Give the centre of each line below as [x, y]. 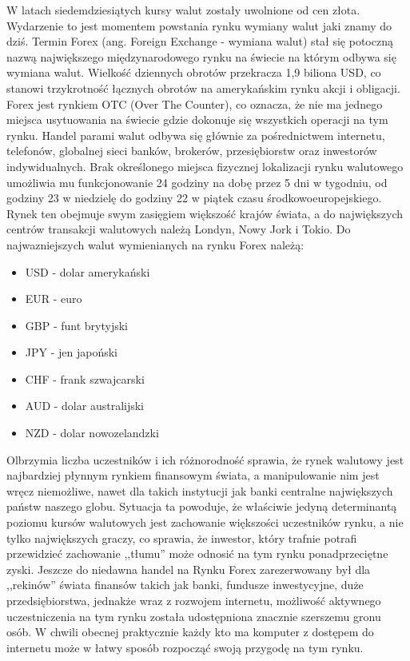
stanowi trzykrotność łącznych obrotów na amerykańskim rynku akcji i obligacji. [203, 88]
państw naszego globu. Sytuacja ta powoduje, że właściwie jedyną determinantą [202, 506]
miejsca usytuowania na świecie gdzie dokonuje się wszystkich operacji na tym [197, 119]
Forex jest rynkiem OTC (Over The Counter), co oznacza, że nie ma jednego [195, 104]
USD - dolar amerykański [88, 271]
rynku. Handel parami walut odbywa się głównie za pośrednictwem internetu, [196, 135]
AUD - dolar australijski [85, 406]
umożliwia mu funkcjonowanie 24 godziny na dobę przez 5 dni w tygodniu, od [197, 182]
